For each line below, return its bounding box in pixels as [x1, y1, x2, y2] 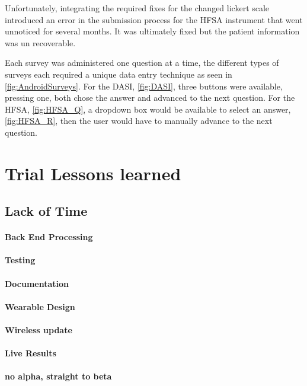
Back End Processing [5, 231, 93, 243]
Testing [5, 254, 36, 266]
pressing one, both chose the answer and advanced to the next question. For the [5, 91, 295, 104]
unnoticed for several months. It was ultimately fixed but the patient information [5, 25, 300, 37]
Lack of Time [5, 202, 88, 220]
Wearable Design [5, 300, 75, 312]
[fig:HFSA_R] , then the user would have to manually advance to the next [5, 114, 273, 127]
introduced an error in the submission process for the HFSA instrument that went [5, 13, 303, 25]
